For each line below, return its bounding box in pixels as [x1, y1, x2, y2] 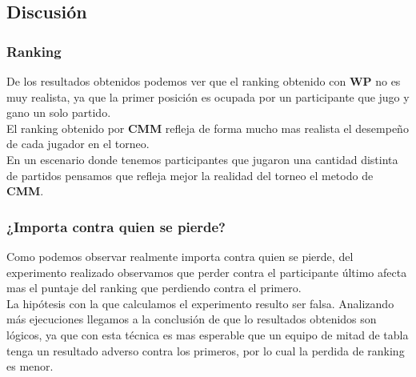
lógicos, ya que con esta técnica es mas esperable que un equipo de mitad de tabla [6, 326, 409, 343]
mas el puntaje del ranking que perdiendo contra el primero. [6, 279, 302, 296]
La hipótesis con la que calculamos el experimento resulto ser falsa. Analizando [6, 295, 394, 311]
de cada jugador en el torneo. [6, 135, 150, 152]
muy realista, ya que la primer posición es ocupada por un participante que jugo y [6, 88, 410, 105]
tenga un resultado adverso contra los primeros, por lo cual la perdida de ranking [6, 342, 405, 359]
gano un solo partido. [6, 104, 111, 121]
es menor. [6, 358, 54, 375]
